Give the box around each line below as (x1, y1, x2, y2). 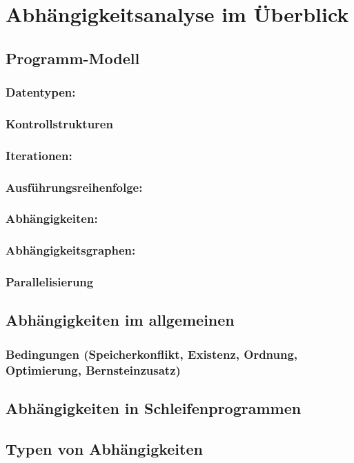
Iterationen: (6, 146, 72, 164)
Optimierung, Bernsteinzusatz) (6, 361, 181, 378)
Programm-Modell (6, 47, 140, 68)
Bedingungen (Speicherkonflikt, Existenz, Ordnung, (6, 345, 298, 362)
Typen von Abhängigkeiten (6, 437, 203, 459)
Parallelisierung (6, 273, 94, 290)
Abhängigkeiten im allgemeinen (6, 309, 235, 331)
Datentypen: (6, 83, 76, 101)
